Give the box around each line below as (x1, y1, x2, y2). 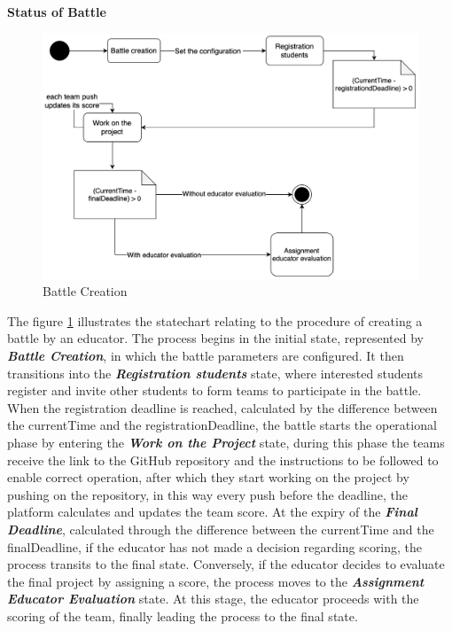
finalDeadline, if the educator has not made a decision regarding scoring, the (7, 537, 423, 556)
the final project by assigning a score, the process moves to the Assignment (7, 572, 425, 590)
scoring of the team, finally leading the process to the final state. (7, 606, 358, 625)
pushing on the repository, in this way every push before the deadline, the (7, 485, 409, 503)
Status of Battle (7, 3, 106, 20)
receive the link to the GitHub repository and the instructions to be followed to (7, 450, 439, 469)
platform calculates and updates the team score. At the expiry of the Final (7, 502, 417, 521)
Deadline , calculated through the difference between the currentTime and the (7, 519, 434, 538)
